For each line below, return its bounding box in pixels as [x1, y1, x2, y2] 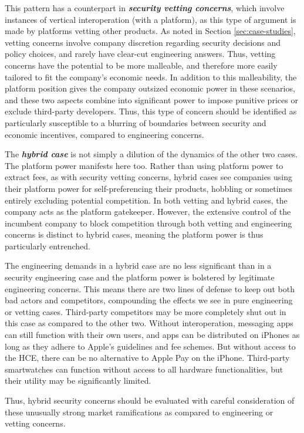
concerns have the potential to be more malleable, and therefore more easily [5, 59, 278, 71]
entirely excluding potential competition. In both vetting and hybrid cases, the [5, 194, 288, 206]
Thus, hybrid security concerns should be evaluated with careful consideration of [5, 394, 295, 406]
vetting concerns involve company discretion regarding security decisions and [5, 36, 281, 48]
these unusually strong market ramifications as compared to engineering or [5, 405, 273, 418]
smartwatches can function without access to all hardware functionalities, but [5, 363, 283, 375]
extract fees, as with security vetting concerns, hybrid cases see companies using [5, 171, 292, 183]
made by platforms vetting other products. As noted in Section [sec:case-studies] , [5, 25, 296, 37]
